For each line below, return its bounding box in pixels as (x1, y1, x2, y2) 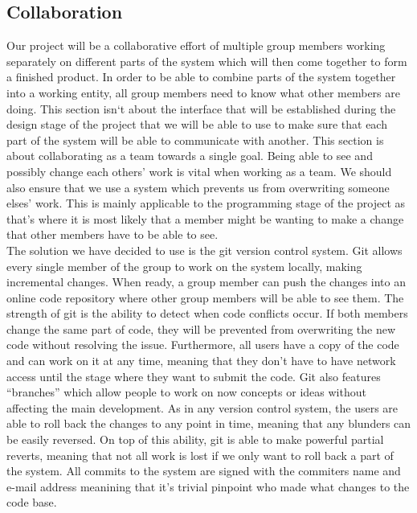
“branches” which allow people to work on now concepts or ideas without (6, 384, 366, 400)
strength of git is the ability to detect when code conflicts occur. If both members (6, 305, 408, 322)
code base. (6, 494, 57, 511)
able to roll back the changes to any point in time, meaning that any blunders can (6, 415, 411, 432)
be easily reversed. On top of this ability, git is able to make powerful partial (6, 431, 384, 448)
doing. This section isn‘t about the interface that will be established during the (6, 100, 396, 117)
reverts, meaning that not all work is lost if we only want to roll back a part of (6, 446, 394, 463)
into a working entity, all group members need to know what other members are (6, 84, 400, 101)
